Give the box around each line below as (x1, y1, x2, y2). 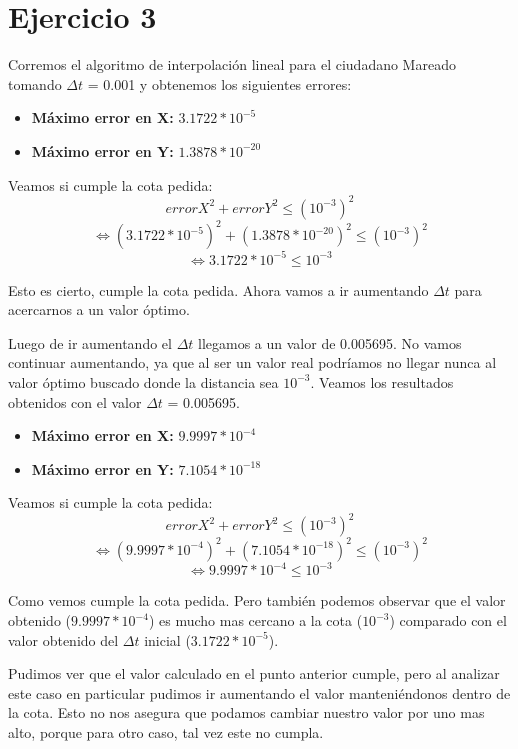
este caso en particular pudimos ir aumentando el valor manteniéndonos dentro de (8, 682, 511, 703)
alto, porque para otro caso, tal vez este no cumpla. (8, 722, 324, 742)
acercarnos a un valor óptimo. (8, 299, 190, 320)
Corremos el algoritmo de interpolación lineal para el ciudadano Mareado (8, 54, 456, 75)
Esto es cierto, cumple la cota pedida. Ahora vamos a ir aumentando (8, 279, 429, 300)
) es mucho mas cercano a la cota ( (148, 610, 363, 631)
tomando (8, 73, 62, 94)
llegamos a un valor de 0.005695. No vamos (198, 332, 462, 353)
